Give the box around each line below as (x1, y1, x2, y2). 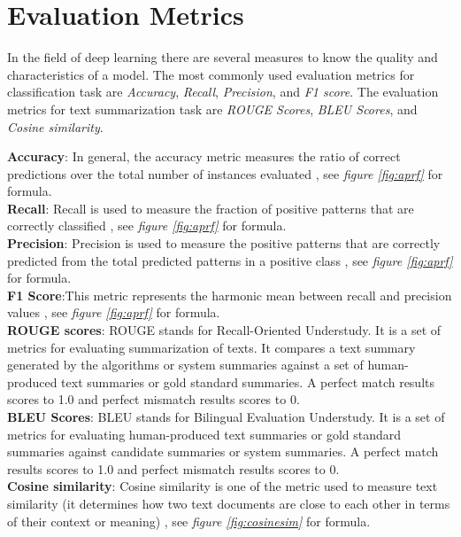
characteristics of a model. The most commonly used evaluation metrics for (7, 65, 415, 83)
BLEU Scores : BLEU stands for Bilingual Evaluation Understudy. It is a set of (7, 408, 445, 425)
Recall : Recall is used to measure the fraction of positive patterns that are (7, 198, 414, 217)
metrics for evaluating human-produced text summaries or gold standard (7, 424, 402, 443)
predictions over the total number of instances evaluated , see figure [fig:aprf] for (7, 164, 443, 183)
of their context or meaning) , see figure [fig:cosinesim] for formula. (7, 511, 371, 530)
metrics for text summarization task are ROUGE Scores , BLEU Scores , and (7, 99, 418, 118)
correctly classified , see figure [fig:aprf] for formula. (7, 216, 287, 235)
